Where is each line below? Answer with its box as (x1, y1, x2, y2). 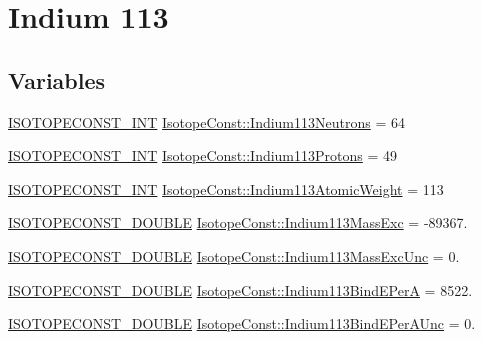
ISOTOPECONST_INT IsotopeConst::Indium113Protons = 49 (8, 145, 398, 166)
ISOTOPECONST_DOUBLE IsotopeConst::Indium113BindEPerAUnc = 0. (8, 313, 476, 334)
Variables (8, 64, 106, 95)
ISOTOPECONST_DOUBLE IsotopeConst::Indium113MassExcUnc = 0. (8, 245, 460, 266)
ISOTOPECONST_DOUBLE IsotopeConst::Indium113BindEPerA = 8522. (8, 279, 473, 300)
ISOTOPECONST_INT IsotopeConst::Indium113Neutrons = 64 (8, 111, 405, 132)
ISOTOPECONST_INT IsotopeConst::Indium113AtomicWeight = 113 (8, 178, 444, 199)
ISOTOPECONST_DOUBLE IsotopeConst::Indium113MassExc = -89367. (8, 212, 468, 233)
